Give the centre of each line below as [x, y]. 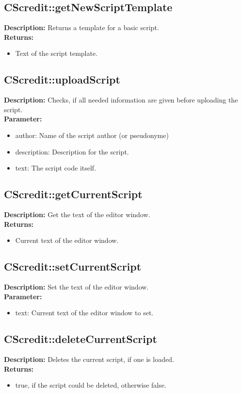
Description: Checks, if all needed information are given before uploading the [121, 100]
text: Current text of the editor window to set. [84, 313]
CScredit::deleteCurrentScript [81, 339]
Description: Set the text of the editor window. [76, 286]
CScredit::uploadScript [62, 79]
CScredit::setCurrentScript [73, 266]
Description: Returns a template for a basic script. [81, 27]
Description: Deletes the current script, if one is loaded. [89, 359]
